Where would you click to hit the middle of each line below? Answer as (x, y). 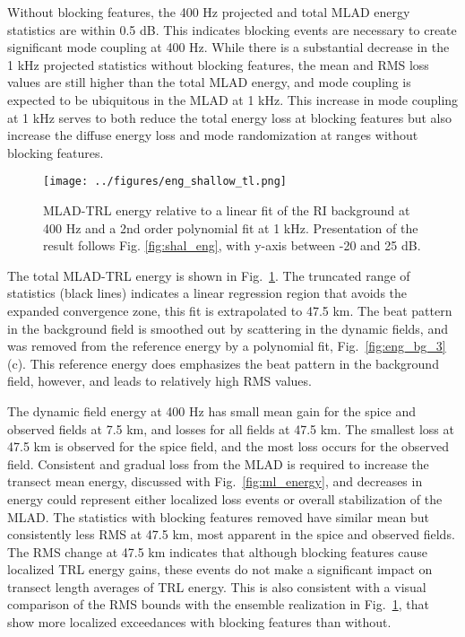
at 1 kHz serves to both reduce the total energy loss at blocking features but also (230, 117)
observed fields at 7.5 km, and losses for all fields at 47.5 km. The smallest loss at (231, 428)
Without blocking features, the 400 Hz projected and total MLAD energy (209, 12)
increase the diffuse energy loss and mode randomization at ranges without (213, 135)
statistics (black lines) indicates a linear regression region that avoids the (207, 293)
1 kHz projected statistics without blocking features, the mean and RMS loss (218, 64)
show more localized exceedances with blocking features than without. (199, 622)
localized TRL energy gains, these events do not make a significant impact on (220, 569)
